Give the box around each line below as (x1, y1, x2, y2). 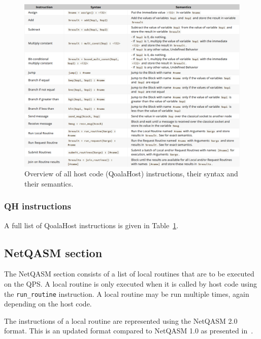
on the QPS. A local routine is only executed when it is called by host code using (4, 279, 257, 289)
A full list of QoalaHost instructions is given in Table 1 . (4, 220, 179, 230)
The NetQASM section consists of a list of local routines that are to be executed (4, 268, 254, 279)
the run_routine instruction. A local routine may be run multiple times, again (4, 288, 249, 299)
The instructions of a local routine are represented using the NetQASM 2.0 (4, 315, 238, 326)
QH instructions (4, 200, 71, 212)
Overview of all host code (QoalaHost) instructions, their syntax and (24, 168, 238, 179)
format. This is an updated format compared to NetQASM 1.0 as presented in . (4, 325, 253, 336)
